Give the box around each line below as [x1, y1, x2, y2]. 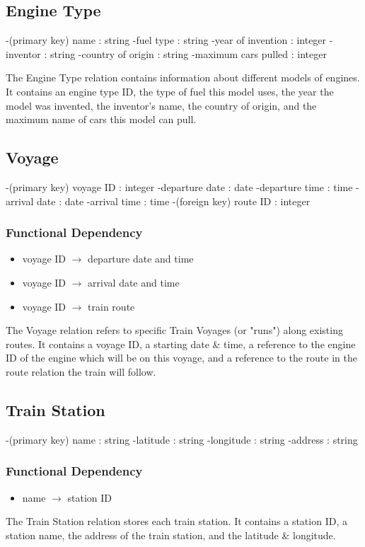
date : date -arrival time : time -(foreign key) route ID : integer [37, 193, 311, 208]
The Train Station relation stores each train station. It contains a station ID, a [6, 514, 347, 529]
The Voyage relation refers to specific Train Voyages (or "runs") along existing [6, 323, 343, 338]
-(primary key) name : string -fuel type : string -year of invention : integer [6, 33, 327, 47]
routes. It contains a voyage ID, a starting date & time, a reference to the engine [6, 336, 356, 351]
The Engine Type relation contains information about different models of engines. [6, 70, 360, 85]
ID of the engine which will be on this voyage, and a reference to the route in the [6, 350, 357, 365]
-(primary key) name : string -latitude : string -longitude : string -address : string [6, 432, 358, 447]
